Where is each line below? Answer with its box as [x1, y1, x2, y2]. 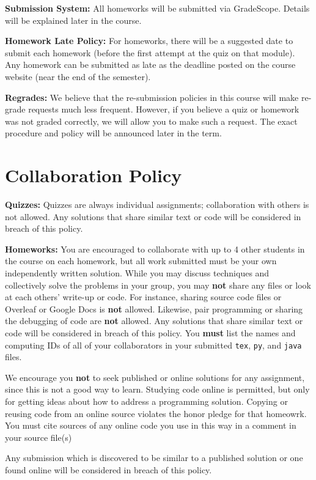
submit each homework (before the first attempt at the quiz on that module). [5, 46, 295, 59]
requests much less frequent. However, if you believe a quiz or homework [28, 103, 299, 116]
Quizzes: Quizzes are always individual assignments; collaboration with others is [5, 198, 309, 211]
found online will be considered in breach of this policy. [5, 463, 212, 476]
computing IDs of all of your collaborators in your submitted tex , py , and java [5, 338, 302, 351]
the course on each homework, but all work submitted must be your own [5, 254, 277, 267]
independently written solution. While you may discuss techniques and [5, 267, 270, 279]
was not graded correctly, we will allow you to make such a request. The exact [5, 114, 298, 127]
